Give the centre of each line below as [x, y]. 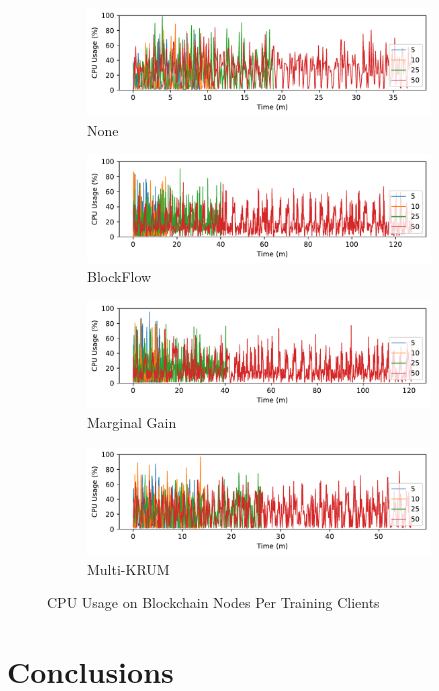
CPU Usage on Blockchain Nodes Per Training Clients [213, 602]
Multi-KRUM [128, 568]
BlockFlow [119, 276]
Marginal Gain [132, 422]
